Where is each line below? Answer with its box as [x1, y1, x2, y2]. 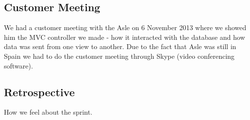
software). [4, 60, 33, 70]
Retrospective [4, 84, 75, 99]
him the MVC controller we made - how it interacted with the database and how [4, 32, 245, 42]
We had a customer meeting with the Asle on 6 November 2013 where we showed [4, 22, 247, 33]
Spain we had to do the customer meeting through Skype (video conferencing [4, 51, 235, 61]
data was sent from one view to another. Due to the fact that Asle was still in [4, 41, 236, 51]
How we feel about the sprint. [4, 107, 93, 117]
